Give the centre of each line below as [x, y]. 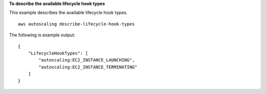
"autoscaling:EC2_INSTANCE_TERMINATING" [88, 67]
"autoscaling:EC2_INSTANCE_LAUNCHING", [87, 60]
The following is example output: [42, 35]
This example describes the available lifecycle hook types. [68, 13]
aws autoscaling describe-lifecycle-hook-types [76, 24]
